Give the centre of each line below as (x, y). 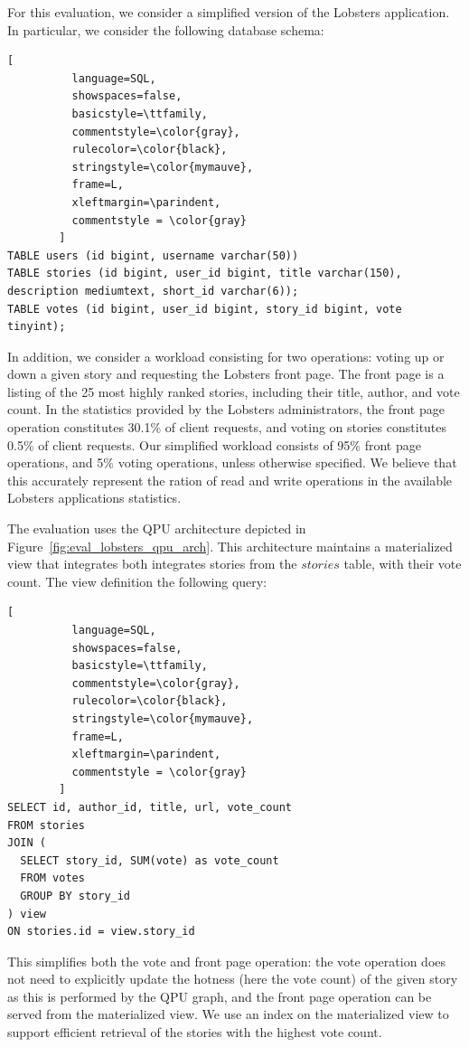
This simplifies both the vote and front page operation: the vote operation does (227, 961)
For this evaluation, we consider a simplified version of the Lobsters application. (229, 12)
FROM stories (46, 825)
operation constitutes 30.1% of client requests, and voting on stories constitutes (227, 427)
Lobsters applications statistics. (94, 498)
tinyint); (37, 327)
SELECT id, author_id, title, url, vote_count (150, 807)
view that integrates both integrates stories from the (152, 564)
